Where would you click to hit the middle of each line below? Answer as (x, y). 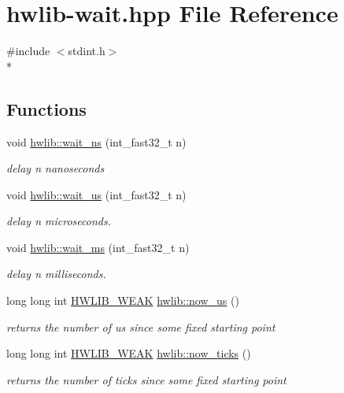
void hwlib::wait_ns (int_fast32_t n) (96, 141)
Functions (46, 108)
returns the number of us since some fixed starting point (141, 326)
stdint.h (87, 51)
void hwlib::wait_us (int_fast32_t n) (96, 194)
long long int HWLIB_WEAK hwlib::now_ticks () (129, 353)
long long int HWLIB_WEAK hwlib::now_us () (123, 300)
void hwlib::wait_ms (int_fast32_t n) (98, 247)
